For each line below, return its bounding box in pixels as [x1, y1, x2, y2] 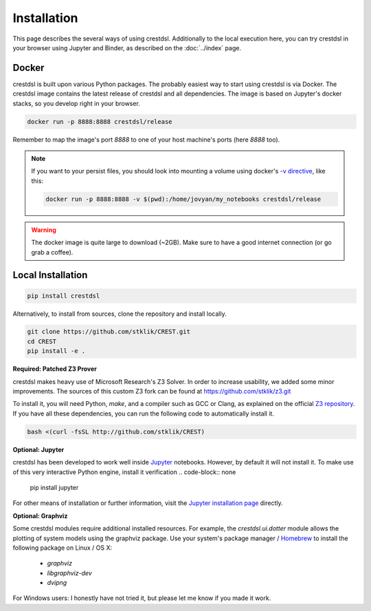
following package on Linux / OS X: [12, 544, 113, 552]
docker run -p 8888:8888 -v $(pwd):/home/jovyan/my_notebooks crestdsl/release [45, 195, 322, 203]
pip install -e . [27, 347, 86, 355]
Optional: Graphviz [12, 511, 68, 519]
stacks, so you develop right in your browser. [12, 99, 140, 107]
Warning [31, 226, 56, 234]
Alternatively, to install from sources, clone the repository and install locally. [12, 310, 227, 318]
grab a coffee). [31, 248, 74, 256]
